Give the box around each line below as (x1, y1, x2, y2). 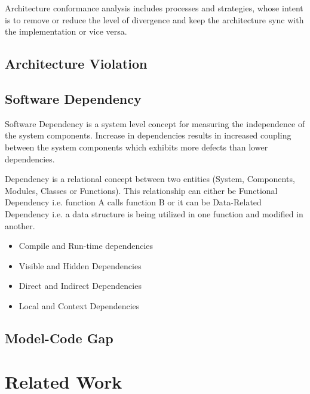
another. (5, 219, 35, 232)
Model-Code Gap (5, 328, 113, 347)
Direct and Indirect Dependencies (19, 279, 142, 292)
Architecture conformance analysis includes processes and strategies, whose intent (5, 2, 303, 14)
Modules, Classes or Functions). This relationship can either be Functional (5, 184, 278, 196)
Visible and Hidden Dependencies (19, 259, 142, 272)
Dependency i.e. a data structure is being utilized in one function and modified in (5, 207, 303, 220)
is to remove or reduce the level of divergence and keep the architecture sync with (5, 13, 304, 26)
